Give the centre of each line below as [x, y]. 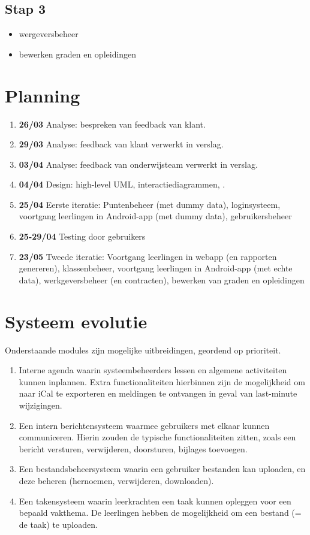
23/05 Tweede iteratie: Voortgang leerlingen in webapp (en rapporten [148, 256]
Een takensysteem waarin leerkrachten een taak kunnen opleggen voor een [155, 501]
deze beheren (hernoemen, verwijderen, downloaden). [116, 480]
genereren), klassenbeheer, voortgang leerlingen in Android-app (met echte [156, 268]
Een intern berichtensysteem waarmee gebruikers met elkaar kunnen [144, 425]
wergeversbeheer [49, 34]
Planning [43, 95]
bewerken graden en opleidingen [78, 54]
